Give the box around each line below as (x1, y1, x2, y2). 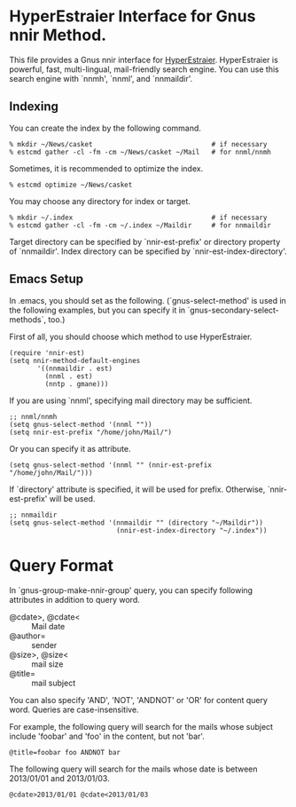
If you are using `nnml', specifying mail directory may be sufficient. (9, 395, 253, 406)
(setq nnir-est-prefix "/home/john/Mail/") (9, 428, 173, 437)
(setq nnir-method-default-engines (9, 356, 141, 365)
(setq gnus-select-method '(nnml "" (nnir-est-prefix (9, 460, 213, 470)
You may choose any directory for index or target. (9, 195, 191, 206)
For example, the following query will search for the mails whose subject (9, 721, 273, 732)
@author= (9, 630, 46, 641)
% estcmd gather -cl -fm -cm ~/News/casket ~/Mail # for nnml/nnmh (9, 147, 272, 156)
